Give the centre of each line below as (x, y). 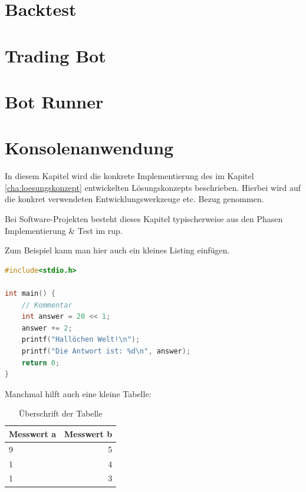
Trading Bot (55, 55)
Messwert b (88, 433)
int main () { (30, 293)
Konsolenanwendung (89, 148)
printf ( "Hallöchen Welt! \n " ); (81, 340)
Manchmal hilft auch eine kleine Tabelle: (78, 393)
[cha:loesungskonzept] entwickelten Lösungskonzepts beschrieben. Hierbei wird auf (153, 187)
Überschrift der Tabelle (60, 413)
